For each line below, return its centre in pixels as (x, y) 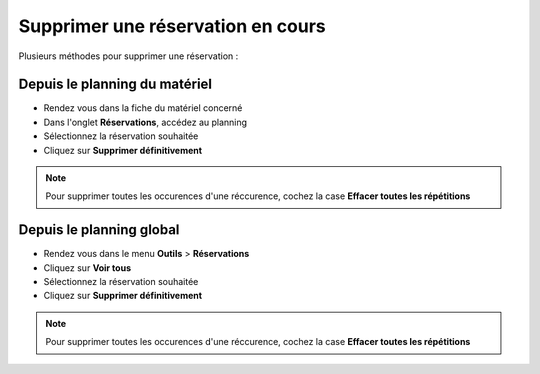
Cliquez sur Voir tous (87, 267)
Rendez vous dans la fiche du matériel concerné (143, 108)
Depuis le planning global (99, 230)
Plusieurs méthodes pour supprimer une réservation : (128, 56)
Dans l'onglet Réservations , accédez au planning (145, 122)
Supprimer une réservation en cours (172, 26)
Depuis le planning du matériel (115, 84)
